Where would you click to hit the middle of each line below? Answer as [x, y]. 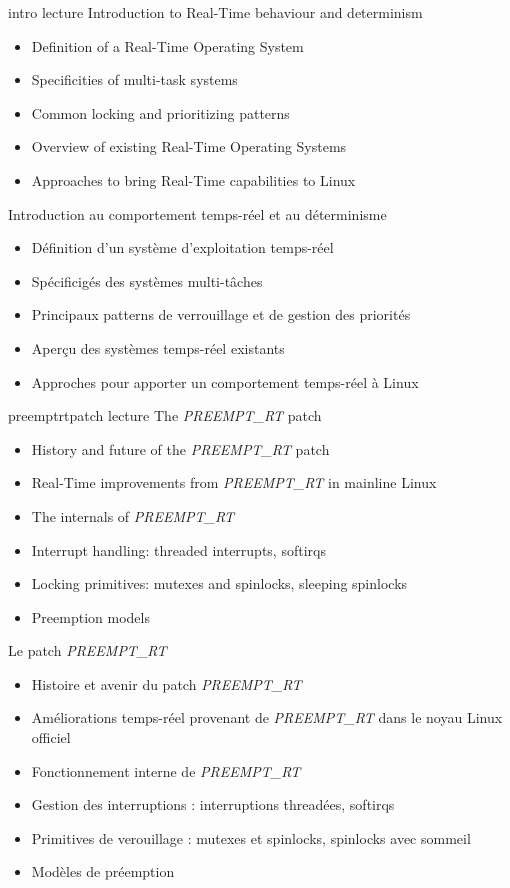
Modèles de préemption [103, 871]
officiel [51, 737]
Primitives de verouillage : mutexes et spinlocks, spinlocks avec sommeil [251, 837]
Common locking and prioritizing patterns [160, 112]
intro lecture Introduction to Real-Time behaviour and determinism [215, 12]
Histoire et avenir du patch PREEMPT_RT [166, 683]
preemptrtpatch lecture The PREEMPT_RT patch [165, 415]
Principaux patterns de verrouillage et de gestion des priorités [221, 314]
